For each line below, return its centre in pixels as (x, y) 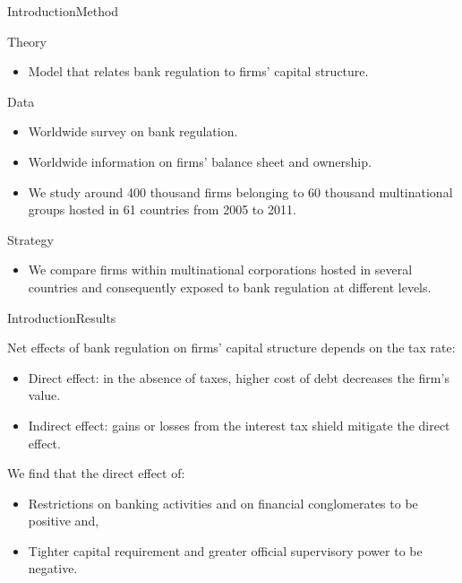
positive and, (64, 521)
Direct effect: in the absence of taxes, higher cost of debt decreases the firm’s (239, 377)
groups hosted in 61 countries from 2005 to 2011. (162, 209)
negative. (53, 568)
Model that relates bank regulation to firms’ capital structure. (198, 71)
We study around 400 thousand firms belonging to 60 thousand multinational (240, 191)
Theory (27, 41)
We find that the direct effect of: (96, 473)
